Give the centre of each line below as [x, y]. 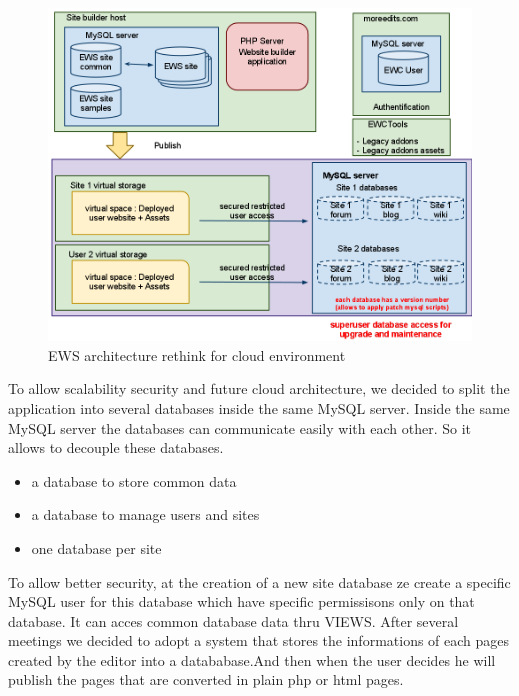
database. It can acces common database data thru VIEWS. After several [233, 620]
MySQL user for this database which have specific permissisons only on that [241, 601]
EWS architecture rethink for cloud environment [197, 354]
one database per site [96, 547]
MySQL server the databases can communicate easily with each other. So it [239, 427]
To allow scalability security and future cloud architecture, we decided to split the [259, 388]
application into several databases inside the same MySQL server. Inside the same [259, 407]
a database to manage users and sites [145, 514]
